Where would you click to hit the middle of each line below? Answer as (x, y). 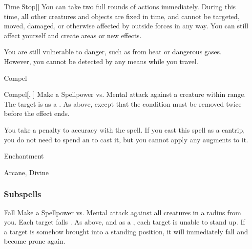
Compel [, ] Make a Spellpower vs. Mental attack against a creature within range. (125, 94)
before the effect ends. (37, 113)
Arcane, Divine (26, 172)
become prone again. (35, 241)
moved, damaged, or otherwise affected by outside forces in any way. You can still (126, 26)
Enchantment (24, 156)
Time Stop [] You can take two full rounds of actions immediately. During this (120, 6)
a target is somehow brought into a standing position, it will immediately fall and (126, 231)
